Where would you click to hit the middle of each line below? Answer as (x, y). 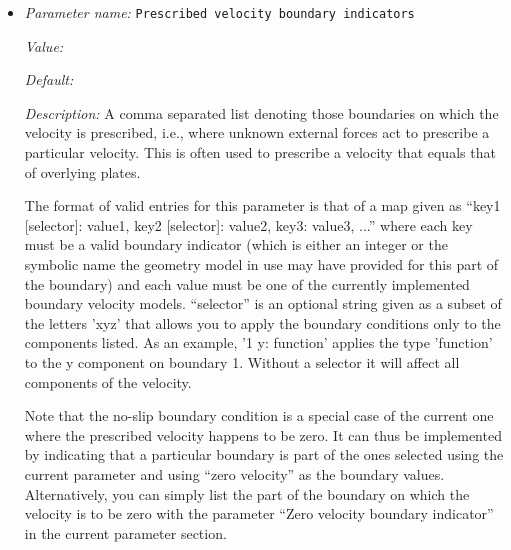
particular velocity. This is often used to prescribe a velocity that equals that (260, 152)
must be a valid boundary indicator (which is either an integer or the (236, 244)
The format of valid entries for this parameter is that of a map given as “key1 (262, 205)
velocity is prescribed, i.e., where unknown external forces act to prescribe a (257, 132)
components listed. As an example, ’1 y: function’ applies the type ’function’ (258, 342)
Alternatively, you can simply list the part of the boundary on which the (247, 493)
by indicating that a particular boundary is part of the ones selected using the (264, 454)
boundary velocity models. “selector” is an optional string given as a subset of (263, 303)
